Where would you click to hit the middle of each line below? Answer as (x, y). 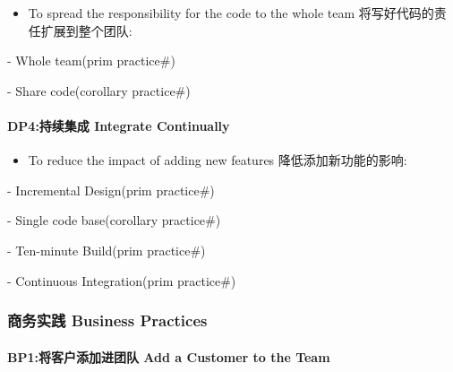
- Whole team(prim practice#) (91, 61)
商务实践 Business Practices (107, 320)
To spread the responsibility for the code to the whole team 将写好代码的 (231, 13)
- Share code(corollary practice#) (99, 90)
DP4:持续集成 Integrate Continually (119, 125)
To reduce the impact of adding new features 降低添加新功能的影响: (218, 160)
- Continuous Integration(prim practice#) (122, 280)
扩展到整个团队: (86, 30)
